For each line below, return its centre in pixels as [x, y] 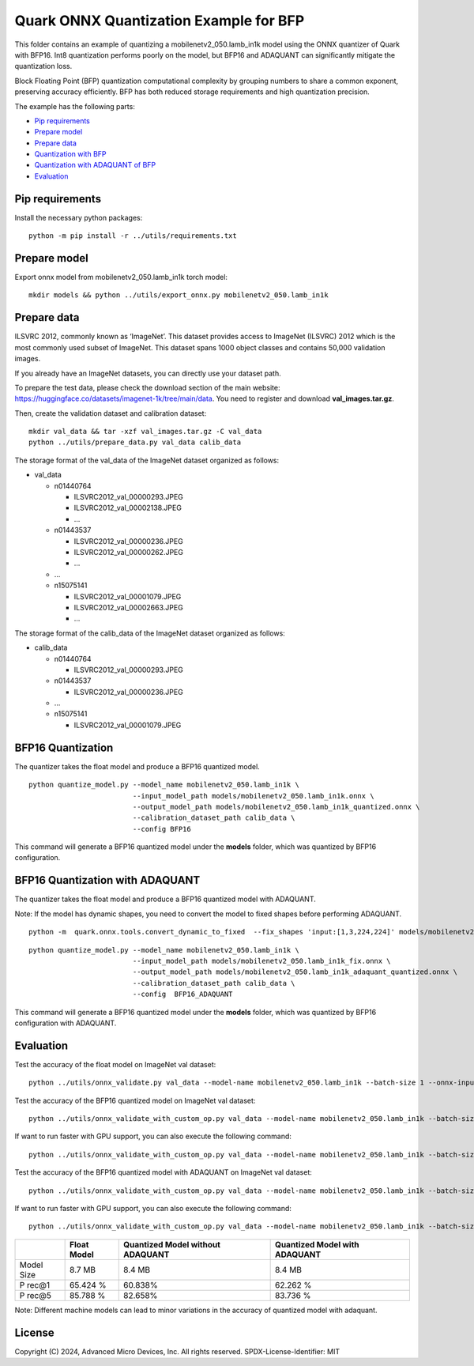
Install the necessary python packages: [79, 217]
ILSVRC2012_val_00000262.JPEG [128, 552]
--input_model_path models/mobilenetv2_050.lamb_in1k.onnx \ [253, 796]
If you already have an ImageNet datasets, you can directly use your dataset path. [148, 373]
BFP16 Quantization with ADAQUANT [107, 880]
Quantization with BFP [70, 154]
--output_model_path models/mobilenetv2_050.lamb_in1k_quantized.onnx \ [276, 807]
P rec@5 [35, 1295]
